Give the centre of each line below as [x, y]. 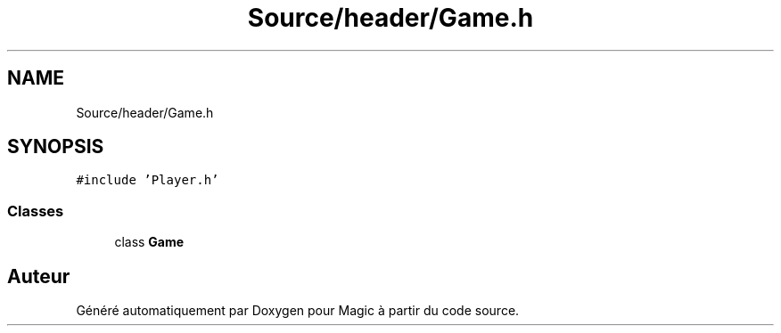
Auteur [39, 276]
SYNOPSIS [56, 147]
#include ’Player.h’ [148, 180]
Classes [36, 211]
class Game [149, 242]
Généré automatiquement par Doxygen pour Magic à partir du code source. [298, 311]
